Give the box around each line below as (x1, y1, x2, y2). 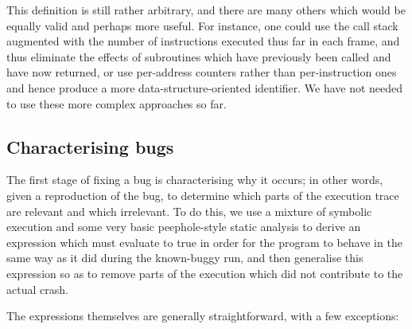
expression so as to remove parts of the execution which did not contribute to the (6, 264, 403, 281)
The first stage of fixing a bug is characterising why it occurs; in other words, (6, 171, 383, 188)
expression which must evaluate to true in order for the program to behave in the (6, 233, 402, 250)
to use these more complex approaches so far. (6, 95, 227, 112)
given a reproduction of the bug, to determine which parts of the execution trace (6, 186, 399, 203)
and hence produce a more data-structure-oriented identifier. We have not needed (6, 79, 403, 96)
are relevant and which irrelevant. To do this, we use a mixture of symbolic (6, 202, 372, 219)
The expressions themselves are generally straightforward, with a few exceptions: (6, 307, 399, 324)
